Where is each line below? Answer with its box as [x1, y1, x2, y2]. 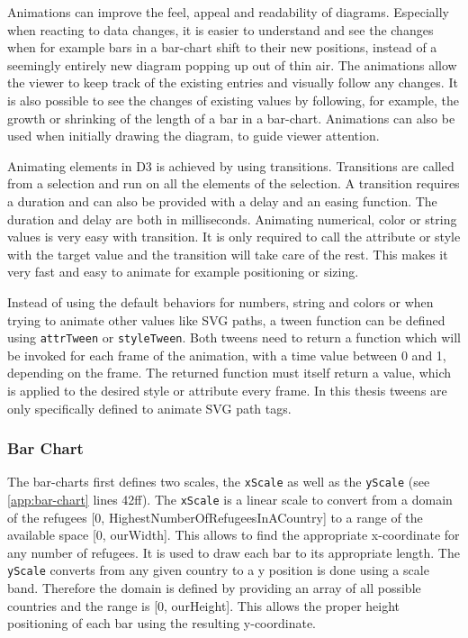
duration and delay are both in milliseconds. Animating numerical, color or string [7, 209, 457, 228]
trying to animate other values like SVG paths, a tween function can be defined [7, 310, 445, 329]
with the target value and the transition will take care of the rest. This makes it [7, 244, 448, 263]
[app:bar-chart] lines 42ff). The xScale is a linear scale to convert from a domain [7, 490, 453, 508]
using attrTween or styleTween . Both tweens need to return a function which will [7, 328, 461, 347]
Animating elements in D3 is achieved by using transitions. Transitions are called [7, 156, 454, 175]
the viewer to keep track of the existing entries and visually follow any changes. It [7, 73, 458, 92]
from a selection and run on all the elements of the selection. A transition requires [7, 174, 460, 193]
